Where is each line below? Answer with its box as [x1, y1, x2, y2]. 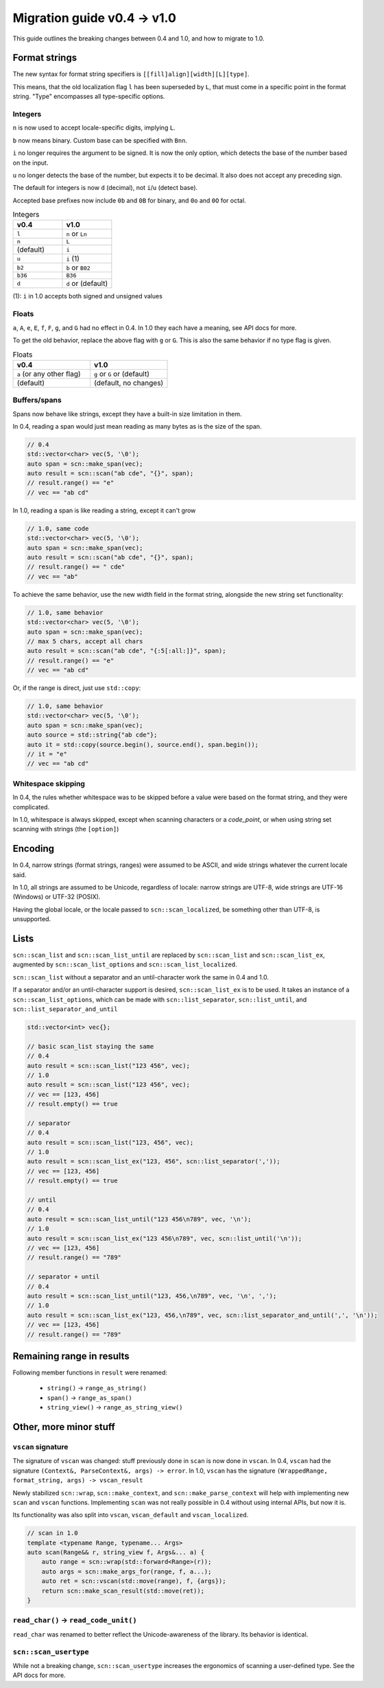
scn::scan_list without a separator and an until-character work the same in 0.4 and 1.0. [12, 973, 269, 981]
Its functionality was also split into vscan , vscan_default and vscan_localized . [12, 1511, 249, 1519]
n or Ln [66, 229, 87, 239]
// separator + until [27, 1273, 100, 1281]
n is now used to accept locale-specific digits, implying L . [12, 123, 176, 132]
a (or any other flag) [16, 369, 82, 379]
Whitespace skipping [12, 778, 86, 788]
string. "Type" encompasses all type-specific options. [12, 93, 165, 101]
